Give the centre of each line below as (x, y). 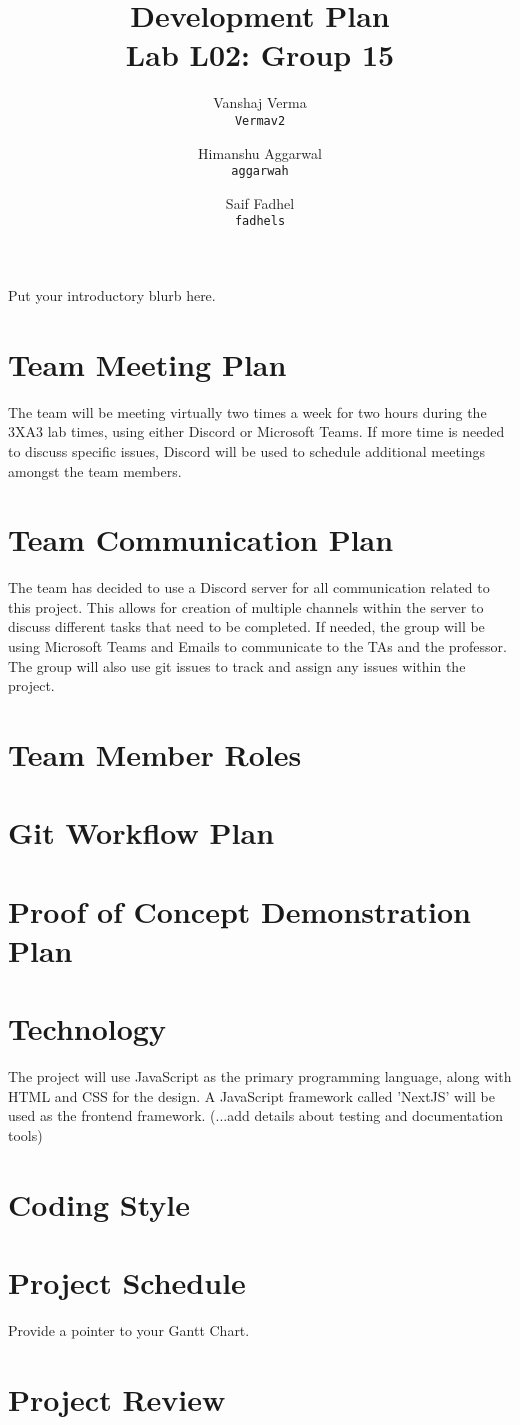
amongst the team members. (95, 470)
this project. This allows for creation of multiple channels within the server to (246, 606)
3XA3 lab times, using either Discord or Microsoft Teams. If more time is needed (256, 431)
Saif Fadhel (260, 202)
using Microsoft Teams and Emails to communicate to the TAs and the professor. (257, 646)
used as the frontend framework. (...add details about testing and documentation (256, 1115)
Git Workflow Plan (141, 832)
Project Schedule (127, 1282)
